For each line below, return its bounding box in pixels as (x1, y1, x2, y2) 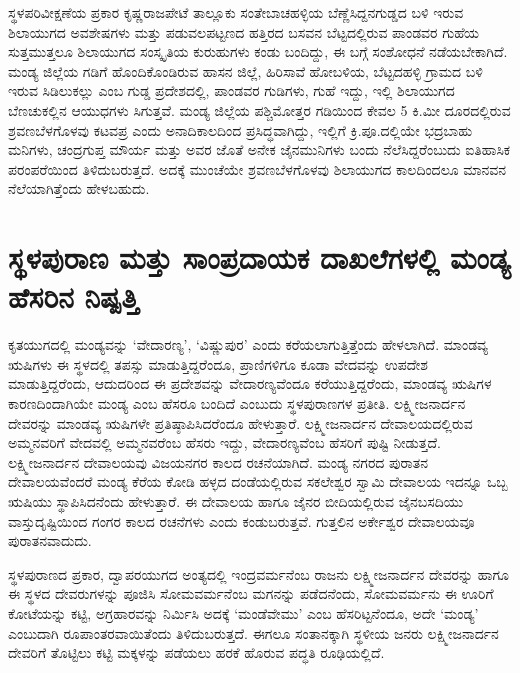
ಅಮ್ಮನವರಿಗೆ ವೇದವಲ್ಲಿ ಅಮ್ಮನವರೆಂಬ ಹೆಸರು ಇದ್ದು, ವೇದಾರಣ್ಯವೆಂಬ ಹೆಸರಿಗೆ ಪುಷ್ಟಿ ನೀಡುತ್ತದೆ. (8, 432, 441, 453)
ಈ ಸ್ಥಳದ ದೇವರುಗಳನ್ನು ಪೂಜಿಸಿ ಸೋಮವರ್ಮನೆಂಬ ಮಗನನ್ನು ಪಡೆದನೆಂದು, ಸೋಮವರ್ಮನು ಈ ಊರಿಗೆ (8, 583, 494, 604)
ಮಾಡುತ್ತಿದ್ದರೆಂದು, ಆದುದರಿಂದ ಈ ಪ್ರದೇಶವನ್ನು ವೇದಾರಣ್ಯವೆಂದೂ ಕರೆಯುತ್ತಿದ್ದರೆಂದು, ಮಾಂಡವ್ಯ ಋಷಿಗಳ (8, 373, 492, 394)
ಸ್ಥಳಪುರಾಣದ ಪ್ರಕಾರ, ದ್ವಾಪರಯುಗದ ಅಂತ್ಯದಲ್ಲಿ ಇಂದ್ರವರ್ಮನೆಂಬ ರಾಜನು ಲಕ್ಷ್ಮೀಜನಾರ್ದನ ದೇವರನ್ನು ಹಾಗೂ (8, 563, 509, 584)
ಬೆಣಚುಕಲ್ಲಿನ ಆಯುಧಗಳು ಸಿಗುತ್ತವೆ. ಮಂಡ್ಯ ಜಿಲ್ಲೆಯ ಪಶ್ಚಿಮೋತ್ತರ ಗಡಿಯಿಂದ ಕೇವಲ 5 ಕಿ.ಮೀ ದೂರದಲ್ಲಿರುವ (8, 99, 511, 120)
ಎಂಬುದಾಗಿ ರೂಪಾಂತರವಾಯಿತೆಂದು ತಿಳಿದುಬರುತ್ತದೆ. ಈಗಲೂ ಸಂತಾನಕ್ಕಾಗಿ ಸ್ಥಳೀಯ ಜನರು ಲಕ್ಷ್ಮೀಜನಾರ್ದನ (8, 622, 499, 643)
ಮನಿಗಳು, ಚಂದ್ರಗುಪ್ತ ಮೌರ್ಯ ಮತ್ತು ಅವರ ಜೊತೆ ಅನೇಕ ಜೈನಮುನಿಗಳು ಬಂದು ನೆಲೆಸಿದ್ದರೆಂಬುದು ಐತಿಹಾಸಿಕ (8, 139, 511, 160)
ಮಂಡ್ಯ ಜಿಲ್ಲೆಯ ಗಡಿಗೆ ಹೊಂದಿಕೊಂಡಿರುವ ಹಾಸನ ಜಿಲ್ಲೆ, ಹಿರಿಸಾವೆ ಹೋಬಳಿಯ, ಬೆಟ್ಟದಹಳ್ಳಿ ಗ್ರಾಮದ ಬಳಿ (8, 60, 483, 81)
